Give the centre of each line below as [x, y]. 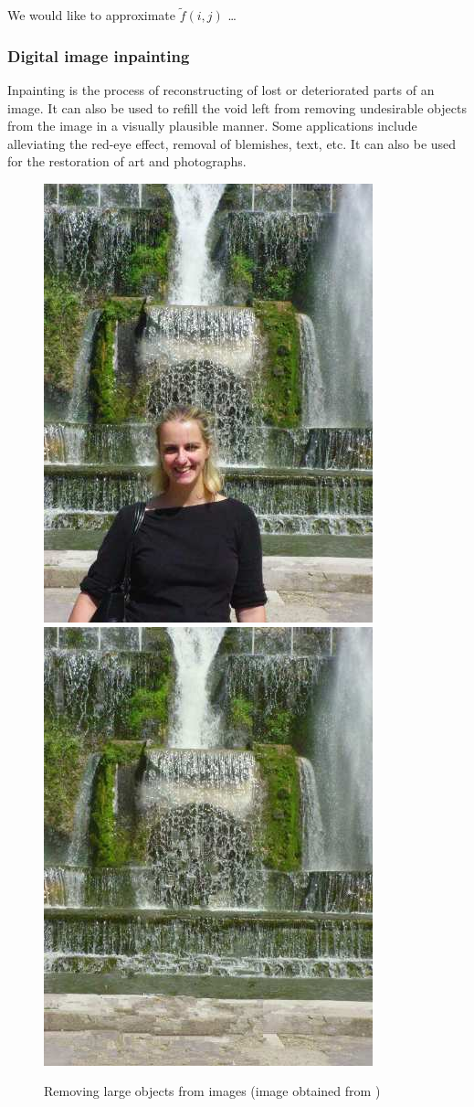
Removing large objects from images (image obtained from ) [212, 1091]
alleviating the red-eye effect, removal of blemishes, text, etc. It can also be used [232, 143]
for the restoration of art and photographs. [127, 161]
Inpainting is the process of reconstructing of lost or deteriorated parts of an [221, 90]
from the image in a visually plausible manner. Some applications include [212, 126]
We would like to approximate [91, 15]
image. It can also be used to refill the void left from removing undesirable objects [237, 107]
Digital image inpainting [99, 55]
